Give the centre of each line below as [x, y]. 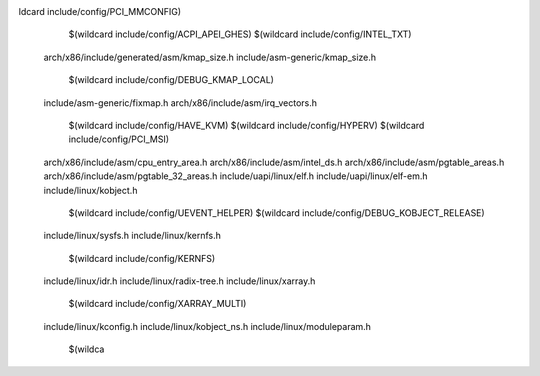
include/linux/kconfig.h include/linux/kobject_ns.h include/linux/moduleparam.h [207, 326]
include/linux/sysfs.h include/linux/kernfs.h [132, 236]
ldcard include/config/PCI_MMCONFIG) [100, 11]
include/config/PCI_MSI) [119, 139]
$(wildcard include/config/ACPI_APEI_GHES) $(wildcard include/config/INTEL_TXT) [240, 34]
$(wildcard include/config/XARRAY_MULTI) [157, 304]
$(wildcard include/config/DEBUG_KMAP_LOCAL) [171, 80]
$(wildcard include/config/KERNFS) [142, 258]
